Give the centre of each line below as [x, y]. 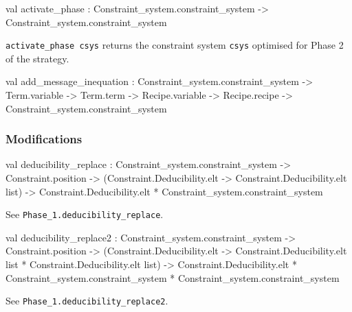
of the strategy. [37, 58]
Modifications [44, 139]
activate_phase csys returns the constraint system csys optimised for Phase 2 [175, 45]
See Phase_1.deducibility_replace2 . [87, 301]
